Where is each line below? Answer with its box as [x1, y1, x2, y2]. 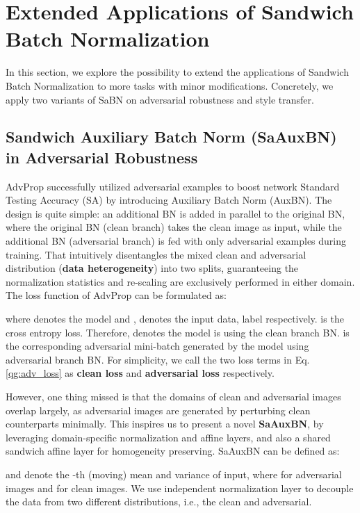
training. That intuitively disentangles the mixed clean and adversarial [6, 247, 306, 261]
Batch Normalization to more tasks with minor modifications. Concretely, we [6, 78, 334, 92]
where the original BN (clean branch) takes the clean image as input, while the [6, 220, 342, 234]
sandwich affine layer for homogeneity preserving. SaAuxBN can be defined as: [6, 443, 340, 458]
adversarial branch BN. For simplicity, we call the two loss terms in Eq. [6, 352, 310, 366]
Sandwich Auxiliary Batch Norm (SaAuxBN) [6, 126, 337, 147]
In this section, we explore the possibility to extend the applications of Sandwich [6, 65, 349, 79]
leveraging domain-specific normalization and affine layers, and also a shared [6, 430, 331, 444]
